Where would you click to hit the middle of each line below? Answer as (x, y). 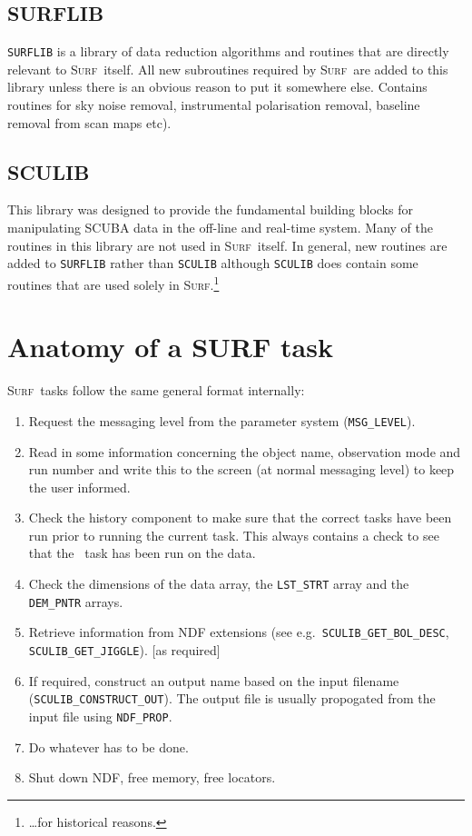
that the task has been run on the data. (142, 553)
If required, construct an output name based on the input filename (214, 680)
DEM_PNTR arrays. (76, 601)
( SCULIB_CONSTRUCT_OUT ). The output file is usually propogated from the (232, 698)
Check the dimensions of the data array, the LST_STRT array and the (219, 584)
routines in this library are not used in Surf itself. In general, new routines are (227, 245)
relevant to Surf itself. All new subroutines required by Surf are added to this (228, 69)
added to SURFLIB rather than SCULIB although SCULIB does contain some (213, 263)
